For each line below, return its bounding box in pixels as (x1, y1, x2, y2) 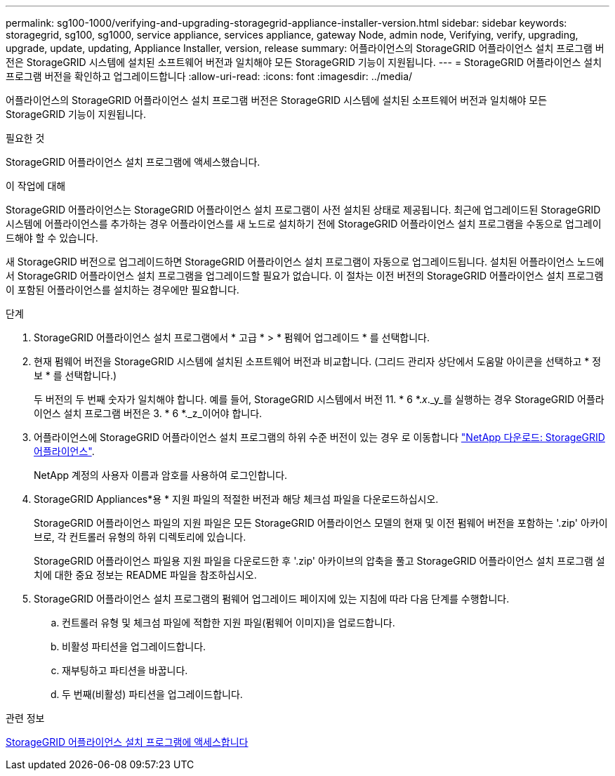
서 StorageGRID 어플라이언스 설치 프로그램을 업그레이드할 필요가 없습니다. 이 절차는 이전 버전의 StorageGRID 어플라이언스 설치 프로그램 (6, 270, 604, 282)
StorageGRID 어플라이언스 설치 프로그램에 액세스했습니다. (6, 156, 260, 168)
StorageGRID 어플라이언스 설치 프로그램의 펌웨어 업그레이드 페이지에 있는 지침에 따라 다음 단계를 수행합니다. (34, 593, 510, 605)
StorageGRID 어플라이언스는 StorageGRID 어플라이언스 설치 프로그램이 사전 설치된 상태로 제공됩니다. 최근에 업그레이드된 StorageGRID (6, 204, 601, 216)
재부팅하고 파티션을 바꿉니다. (62, 664, 188, 676)
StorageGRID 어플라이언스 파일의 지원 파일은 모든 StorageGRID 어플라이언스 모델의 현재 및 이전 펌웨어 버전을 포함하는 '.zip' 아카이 (34, 517, 608, 529)
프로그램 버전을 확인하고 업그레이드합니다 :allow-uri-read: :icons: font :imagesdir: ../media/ (6, 70, 413, 82)
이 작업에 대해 (6, 180, 66, 192)
